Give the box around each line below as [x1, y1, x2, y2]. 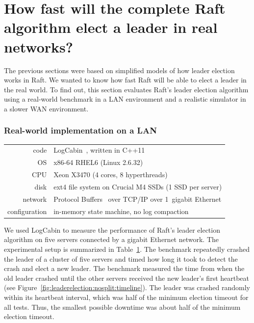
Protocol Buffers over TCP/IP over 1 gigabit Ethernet [53, 193, 222, 204]
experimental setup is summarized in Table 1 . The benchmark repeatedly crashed [4, 243, 250, 254]
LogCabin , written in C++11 [53, 145, 145, 155]
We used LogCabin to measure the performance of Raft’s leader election [4, 224, 220, 235]
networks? [4, 36, 73, 56]
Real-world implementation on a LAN [4, 124, 157, 136]
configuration [7, 206, 47, 216]
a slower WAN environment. [4, 103, 89, 113]
